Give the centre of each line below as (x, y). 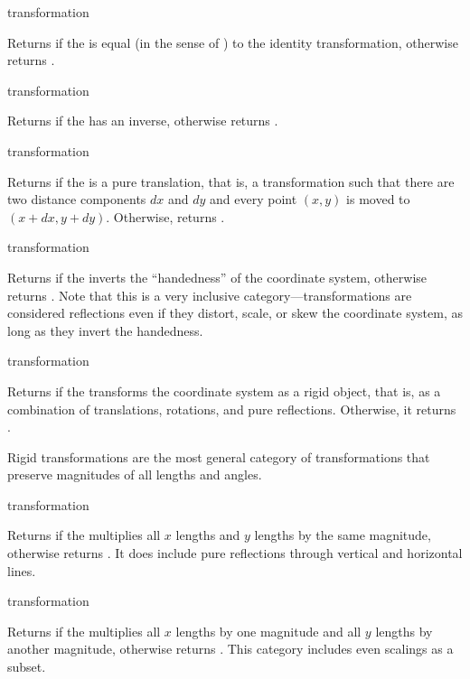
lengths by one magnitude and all (268, 631)
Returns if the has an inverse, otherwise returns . (143, 121)
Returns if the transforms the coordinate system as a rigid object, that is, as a (224, 391)
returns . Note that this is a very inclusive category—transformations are (210, 295)
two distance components (77, 199)
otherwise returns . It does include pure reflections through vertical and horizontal (235, 553)
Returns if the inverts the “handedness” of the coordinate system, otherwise (217, 277)
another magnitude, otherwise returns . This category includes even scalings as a (230, 649)
